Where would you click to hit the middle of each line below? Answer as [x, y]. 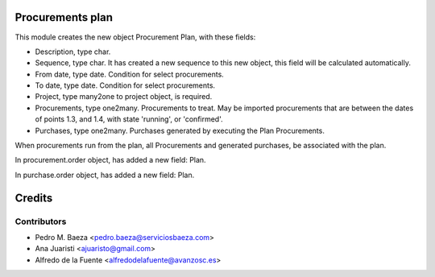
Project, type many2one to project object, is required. [124, 97]
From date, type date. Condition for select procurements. [130, 74]
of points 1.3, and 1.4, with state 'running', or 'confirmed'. [129, 119]
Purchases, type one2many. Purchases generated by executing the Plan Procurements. [180, 130]
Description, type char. [73, 52]
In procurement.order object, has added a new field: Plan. [110, 160]
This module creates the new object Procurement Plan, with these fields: [135, 37]
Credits [34, 198]
